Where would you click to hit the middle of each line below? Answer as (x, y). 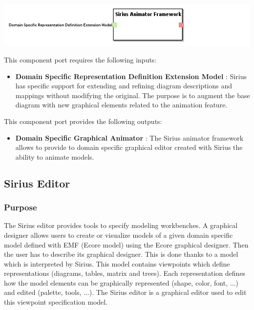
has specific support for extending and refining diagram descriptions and (124, 86)
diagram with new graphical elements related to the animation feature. (121, 105)
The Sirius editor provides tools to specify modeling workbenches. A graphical (121, 225)
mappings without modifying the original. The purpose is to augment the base (133, 95)
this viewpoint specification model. (56, 302)
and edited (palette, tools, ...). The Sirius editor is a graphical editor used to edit (125, 292)
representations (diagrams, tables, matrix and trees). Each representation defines (125, 273)
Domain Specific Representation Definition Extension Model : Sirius (131, 76)
